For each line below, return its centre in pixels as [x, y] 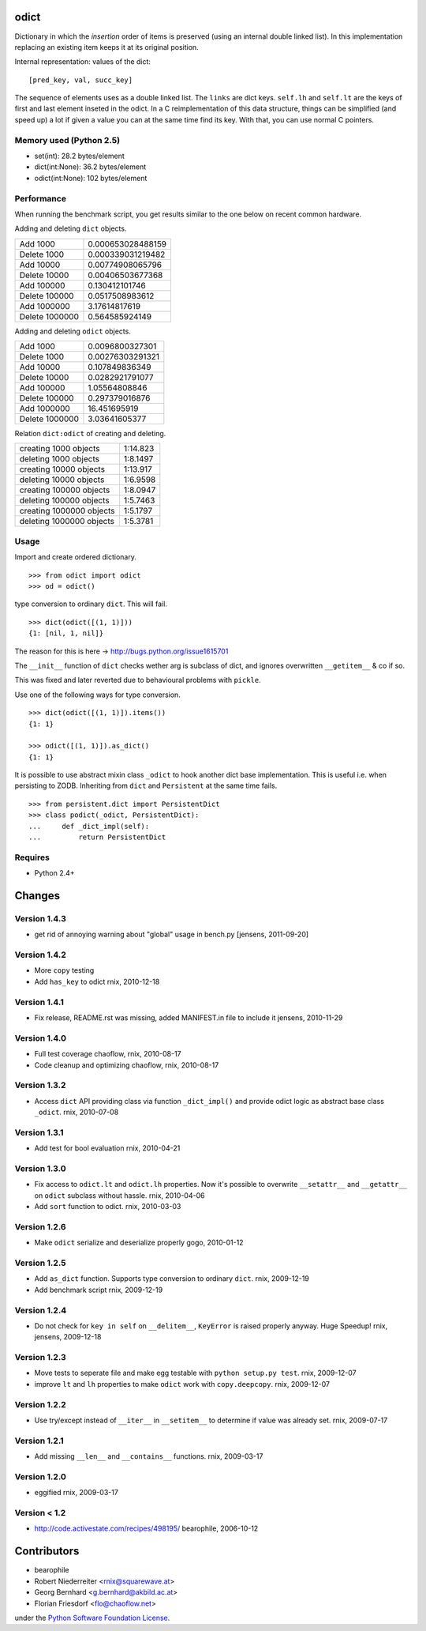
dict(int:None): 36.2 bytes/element [90, 167]
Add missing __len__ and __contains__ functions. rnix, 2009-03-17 [149, 1456]
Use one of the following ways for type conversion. [97, 695]
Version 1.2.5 [40, 1263]
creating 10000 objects [62, 469]
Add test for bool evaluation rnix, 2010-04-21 [107, 1148]
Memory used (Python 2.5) [67, 140]
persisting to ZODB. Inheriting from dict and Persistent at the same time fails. [146, 785]
